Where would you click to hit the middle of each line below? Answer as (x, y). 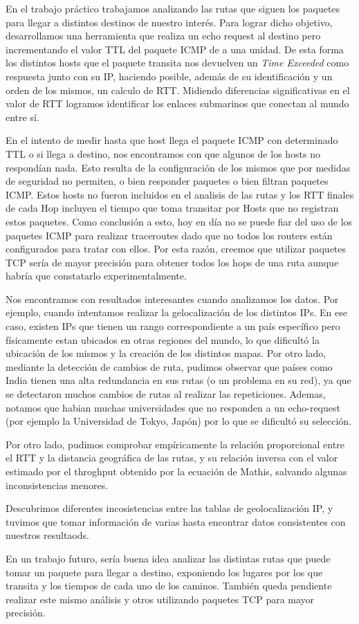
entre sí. (22, 117)
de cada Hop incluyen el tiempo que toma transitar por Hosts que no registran (172, 208)
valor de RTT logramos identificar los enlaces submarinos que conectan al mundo (177, 103)
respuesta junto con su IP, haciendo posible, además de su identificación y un (169, 76)
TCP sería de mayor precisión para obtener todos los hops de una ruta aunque (172, 262)
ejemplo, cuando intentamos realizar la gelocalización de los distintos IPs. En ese (177, 312)
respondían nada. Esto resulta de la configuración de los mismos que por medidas (178, 167)
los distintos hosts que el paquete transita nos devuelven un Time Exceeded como (177, 63)
